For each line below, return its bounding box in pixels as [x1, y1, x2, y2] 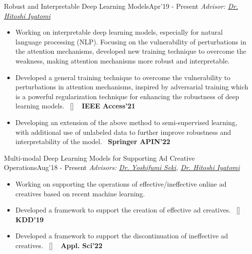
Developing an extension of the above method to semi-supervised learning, [15, 117, 237, 127]
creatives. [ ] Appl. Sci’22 [15, 240, 102, 250]
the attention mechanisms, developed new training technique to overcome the [15, 46, 246, 56]
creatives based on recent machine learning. [15, 188, 145, 198]
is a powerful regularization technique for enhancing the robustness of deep [15, 91, 239, 101]
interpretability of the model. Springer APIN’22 [15, 136, 171, 147]
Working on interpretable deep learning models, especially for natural [15, 27, 223, 37]
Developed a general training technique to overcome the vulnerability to [15, 72, 231, 82]
